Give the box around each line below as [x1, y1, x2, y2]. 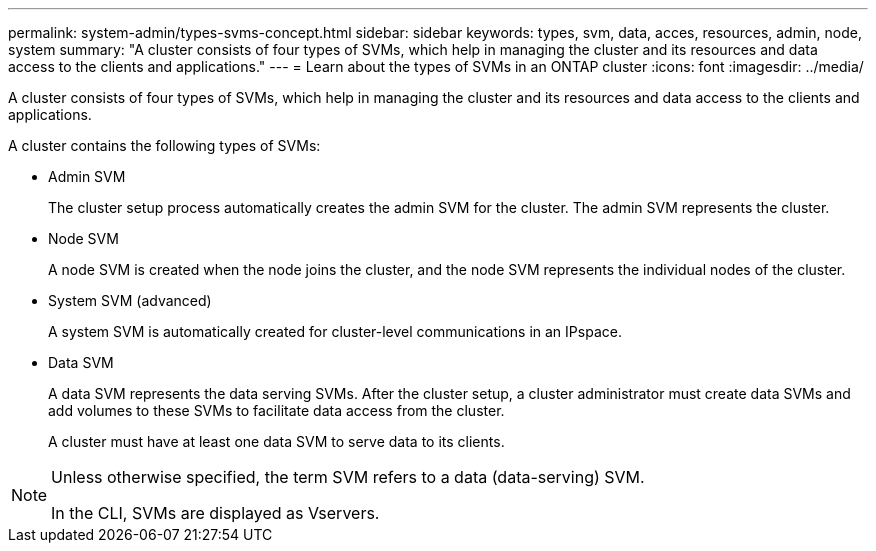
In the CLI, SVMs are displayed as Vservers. [51, 503, 380, 523]
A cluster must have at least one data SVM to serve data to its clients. [48, 433, 505, 450]
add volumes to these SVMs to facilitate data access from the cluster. [48, 402, 505, 419]
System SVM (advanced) [48, 292, 212, 309]
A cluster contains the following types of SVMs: [8, 137, 321, 154]
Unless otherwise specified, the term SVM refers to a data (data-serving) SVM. [51, 467, 645, 487]
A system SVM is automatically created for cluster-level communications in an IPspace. [48, 323, 622, 340]
